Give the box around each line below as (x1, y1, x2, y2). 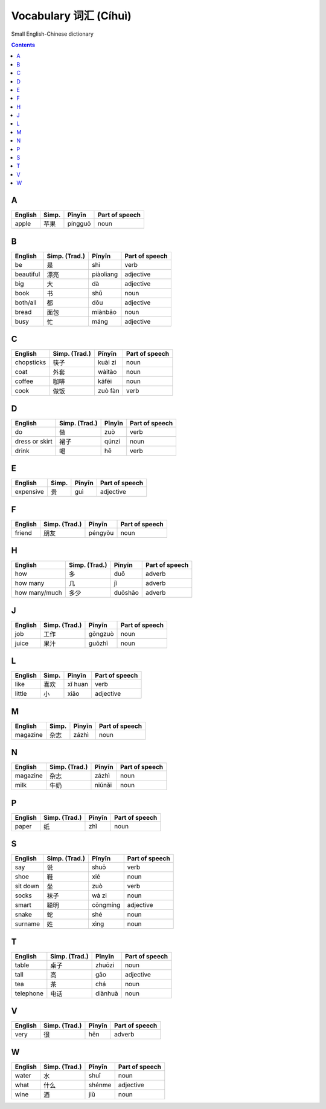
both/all (14, 298, 37, 307)
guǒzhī (88, 639, 108, 647)
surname (14, 920, 40, 928)
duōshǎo (113, 589, 139, 597)
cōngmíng (91, 901, 121, 909)
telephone (14, 989, 43, 998)
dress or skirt (14, 437, 53, 445)
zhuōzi (95, 961, 115, 969)
